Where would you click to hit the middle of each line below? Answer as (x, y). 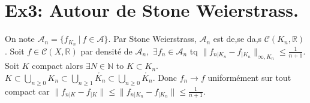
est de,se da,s (237, 39)
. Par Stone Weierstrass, (152, 39)
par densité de (106, 51)
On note (20, 39)
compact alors (58, 66)
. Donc (165, 77)
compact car (27, 91)
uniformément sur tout (249, 77)
